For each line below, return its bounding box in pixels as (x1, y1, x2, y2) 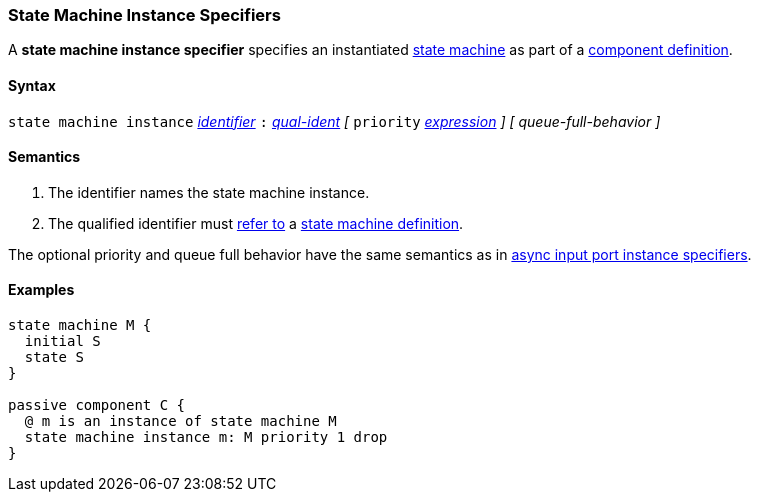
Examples (8, 281, 75, 299)
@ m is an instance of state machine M (24, 413, 337, 430)
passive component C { (8, 397, 186, 414)
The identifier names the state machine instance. (48, 183, 370, 201)
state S (24, 349, 84, 366)
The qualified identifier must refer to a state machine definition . (48, 214, 464, 232)
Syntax (8, 76, 56, 94)
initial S (24, 333, 101, 350)
